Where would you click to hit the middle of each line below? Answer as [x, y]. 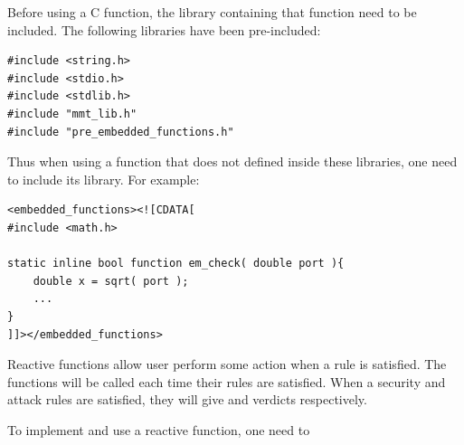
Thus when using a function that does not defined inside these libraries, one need [232, 161]
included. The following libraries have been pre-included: [164, 29]
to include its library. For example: [104, 179]
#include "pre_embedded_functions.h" [121, 132]
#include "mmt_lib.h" [72, 114]
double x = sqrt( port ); [111, 281]
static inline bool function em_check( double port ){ [176, 264]
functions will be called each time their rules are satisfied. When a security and [227, 381]
